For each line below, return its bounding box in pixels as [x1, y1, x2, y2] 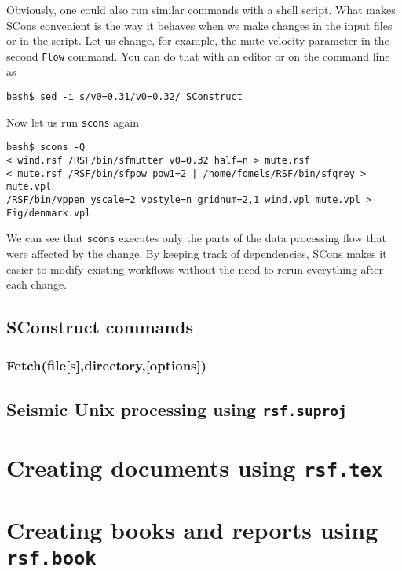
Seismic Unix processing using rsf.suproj [6, 396, 347, 421]
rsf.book [6, 547, 97, 569]
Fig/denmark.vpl [6, 207, 91, 219]
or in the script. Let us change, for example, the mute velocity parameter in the [6, 32, 389, 49]
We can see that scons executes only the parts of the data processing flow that [6, 230, 386, 246]
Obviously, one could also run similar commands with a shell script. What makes [6, 2, 396, 17]
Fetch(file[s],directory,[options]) [6, 355, 207, 375]
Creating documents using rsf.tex [6, 451, 383, 483]
